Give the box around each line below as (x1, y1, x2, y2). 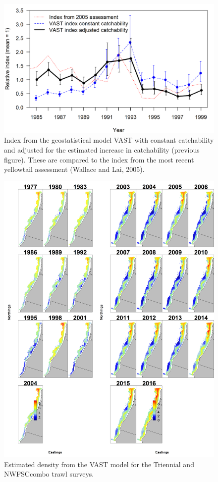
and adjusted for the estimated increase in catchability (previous (4, 145, 200, 155)
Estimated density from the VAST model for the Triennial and (4, 459, 194, 469)
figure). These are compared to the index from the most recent (4, 154, 194, 164)
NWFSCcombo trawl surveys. (4, 469, 94, 479)
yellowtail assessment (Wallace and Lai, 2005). (4, 164, 145, 174)
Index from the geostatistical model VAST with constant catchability (4, 135, 214, 145)
